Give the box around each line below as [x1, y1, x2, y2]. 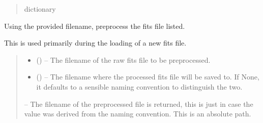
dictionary [24, 4, 56, 14]
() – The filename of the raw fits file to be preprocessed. [36, 54, 211, 65]
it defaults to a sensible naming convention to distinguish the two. [36, 81, 243, 92]
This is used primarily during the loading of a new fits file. [4, 37, 187, 48]
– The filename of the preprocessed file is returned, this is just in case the [24, 98, 253, 109]
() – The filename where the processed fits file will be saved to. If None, [36, 71, 259, 82]
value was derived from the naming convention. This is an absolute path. [24, 108, 251, 119]
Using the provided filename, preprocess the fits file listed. [4, 20, 185, 31]
